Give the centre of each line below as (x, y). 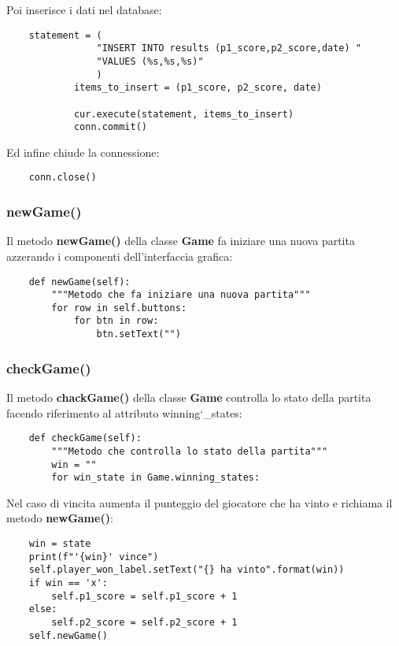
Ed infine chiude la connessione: (83, 152)
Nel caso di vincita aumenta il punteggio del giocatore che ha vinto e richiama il (199, 502)
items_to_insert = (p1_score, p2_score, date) (198, 88)
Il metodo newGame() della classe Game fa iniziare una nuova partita (181, 241)
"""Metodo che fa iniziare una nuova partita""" (181, 295)
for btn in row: (116, 321)
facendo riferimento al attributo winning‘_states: (124, 412)
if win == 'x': (68, 583)
